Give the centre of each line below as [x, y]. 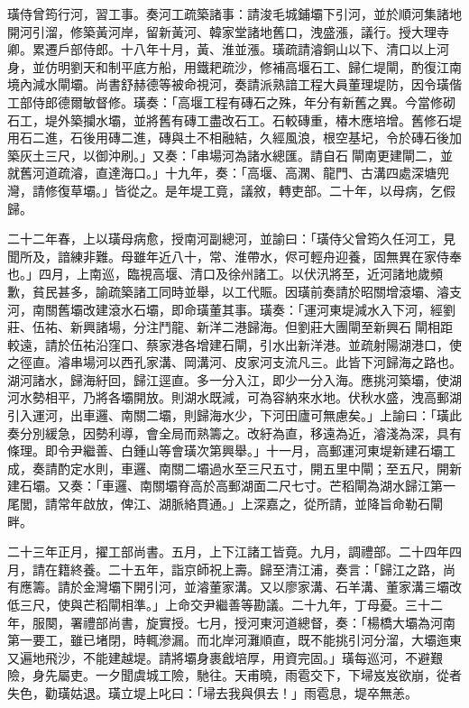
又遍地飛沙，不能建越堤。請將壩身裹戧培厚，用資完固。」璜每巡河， [206, 657]
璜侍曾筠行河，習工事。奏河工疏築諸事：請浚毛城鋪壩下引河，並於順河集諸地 [234, 14]
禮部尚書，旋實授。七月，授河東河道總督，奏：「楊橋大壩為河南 [269, 622]
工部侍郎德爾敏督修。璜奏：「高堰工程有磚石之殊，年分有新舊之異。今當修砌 [231, 101]
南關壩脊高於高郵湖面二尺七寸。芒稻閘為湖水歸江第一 [297, 486]
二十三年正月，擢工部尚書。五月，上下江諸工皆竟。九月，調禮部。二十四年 [228, 552]
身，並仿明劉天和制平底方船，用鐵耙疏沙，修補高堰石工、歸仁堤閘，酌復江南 [234, 66]
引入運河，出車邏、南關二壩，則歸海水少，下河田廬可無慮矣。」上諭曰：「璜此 [234, 415]
